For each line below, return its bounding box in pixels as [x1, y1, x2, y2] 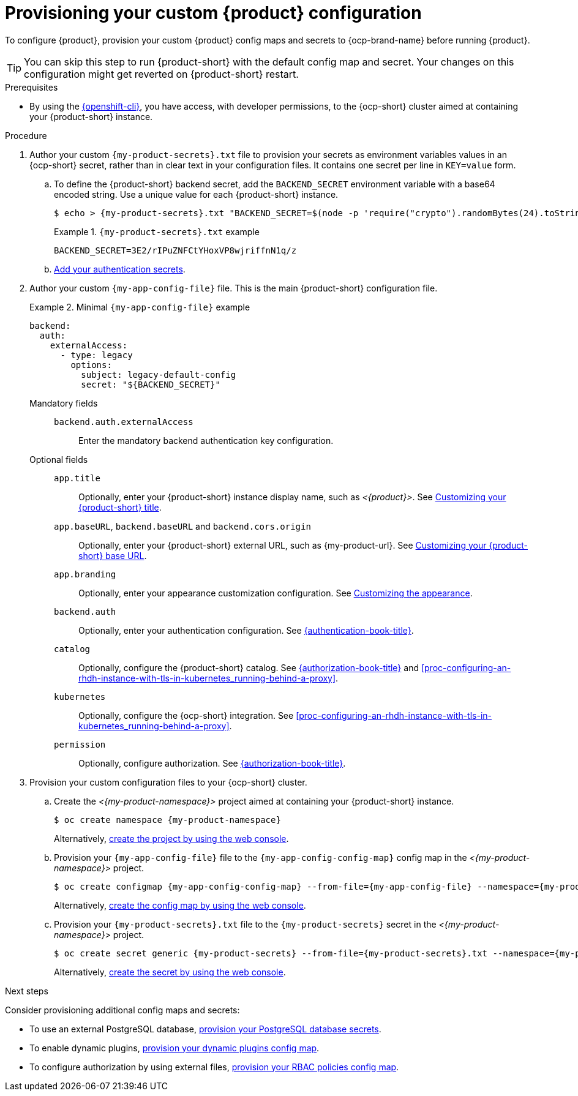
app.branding [54, 569, 116, 579]
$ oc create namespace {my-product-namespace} [54, 814, 281, 825]
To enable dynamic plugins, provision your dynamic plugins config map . [29, 1042, 320, 1053]
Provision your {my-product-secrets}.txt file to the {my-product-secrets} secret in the [54, 918, 437, 929]
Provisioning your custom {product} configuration [5, 2, 422, 23]
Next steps [5, 985, 48, 996]
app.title [54, 473, 100, 483]
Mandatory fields [29, 397, 98, 408]
